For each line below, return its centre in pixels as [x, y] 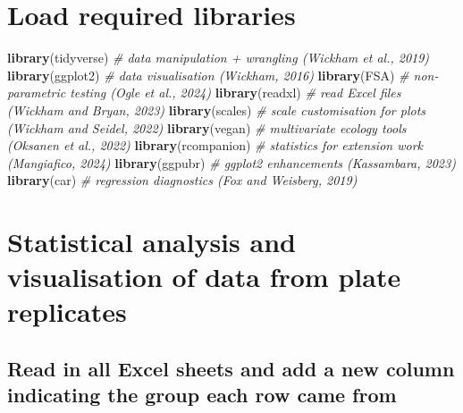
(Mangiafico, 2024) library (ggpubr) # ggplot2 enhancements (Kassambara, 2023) [231, 162]
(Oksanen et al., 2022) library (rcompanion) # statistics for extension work [215, 145]
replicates [67, 312]
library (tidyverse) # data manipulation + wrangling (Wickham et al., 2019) [219, 58]
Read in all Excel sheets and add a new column [231, 369]
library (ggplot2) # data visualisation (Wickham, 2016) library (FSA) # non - [223, 75]
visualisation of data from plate [204, 277]
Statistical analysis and [152, 242]
